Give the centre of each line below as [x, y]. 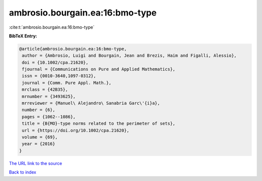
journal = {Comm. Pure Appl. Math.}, [67, 83]
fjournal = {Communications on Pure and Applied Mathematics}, [99, 69]
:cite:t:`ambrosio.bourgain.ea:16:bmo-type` [52, 27]
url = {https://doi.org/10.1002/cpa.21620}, [76, 130]
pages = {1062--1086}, [49, 117]
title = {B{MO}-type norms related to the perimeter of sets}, [99, 123]
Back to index [23, 172]
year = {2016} [39, 144]
